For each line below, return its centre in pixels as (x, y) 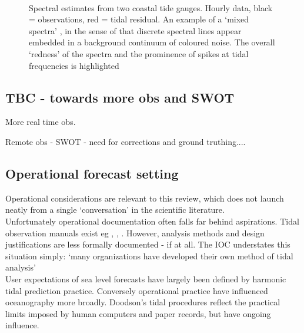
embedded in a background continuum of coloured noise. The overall (152, 42)
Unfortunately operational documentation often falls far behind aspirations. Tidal (152, 221)
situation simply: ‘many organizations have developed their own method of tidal (149, 255)
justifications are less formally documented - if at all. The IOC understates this (148, 244)
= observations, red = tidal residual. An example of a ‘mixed (139, 19)
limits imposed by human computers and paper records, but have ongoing (138, 313)
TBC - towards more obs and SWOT (120, 97)
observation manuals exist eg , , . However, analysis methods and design (135, 233)
